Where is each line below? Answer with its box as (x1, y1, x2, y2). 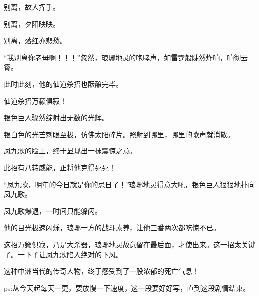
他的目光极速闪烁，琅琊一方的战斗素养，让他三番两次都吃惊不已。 (4, 222, 220, 233)
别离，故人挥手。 (4, 2, 60, 12)
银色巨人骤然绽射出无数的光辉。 (4, 112, 109, 123)
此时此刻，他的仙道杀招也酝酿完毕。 (4, 78, 123, 89)
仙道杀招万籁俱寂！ (4, 95, 67, 106)
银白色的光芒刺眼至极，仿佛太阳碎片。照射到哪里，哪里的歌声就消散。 (4, 129, 234, 139)
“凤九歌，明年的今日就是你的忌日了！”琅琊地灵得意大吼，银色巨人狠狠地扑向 (4, 179, 255, 189)
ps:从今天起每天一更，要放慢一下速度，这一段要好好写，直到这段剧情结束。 (4, 282, 250, 293)
